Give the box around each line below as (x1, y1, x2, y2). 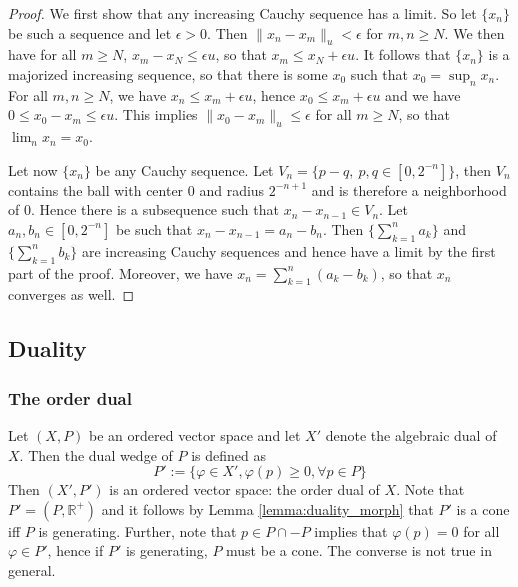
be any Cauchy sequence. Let (95, 159, 274, 180)
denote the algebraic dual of (325, 424, 497, 445)
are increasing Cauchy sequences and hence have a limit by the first (81, 240, 496, 261)
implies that (314, 520, 388, 541)
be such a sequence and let (8, 22, 172, 43)
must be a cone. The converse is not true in (226, 540, 492, 561)
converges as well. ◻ (8, 284, 135, 305)
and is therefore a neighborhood (311, 179, 507, 200)
